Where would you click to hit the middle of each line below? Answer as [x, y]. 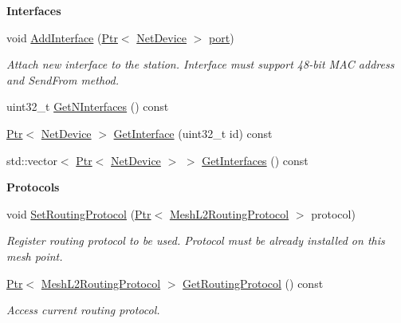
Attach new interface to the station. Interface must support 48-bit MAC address [200, 64]
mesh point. [35, 256]
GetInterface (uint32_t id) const [193, 133]
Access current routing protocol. [83, 310]
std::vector [32, 160]
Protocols [33, 187]
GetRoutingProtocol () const [253, 283]
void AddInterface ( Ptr [62, 37]
